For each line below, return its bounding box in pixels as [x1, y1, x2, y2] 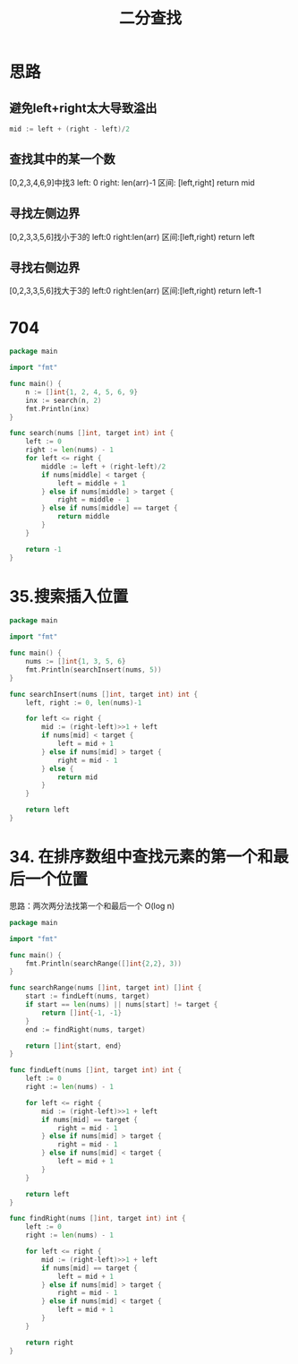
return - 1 [25, 545, 63, 553]
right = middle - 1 [56, 495, 130, 504]
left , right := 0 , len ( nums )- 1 [25, 698, 142, 708]
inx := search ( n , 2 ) [25, 396, 102, 405]
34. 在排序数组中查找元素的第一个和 [9, 847, 274, 867]
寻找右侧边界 [9, 260, 81, 275]
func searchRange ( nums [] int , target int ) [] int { [9, 983, 202, 992]
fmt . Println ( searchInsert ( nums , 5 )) [25, 665, 163, 674]
